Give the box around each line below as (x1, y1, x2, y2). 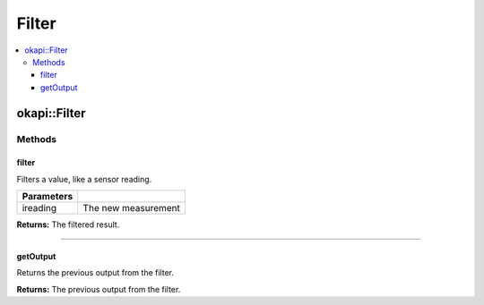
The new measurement (82, 202, 181, 215)
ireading (22, 202, 57, 215)
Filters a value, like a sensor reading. (16, 174, 152, 184)
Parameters (22, 191, 73, 203)
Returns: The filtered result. (16, 219, 120, 230)
